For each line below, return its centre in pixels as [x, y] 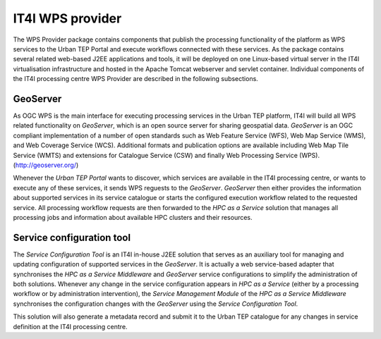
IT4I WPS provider [67, 18]
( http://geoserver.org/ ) [46, 165]
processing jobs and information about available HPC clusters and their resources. [133, 217]
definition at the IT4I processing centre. [70, 326]
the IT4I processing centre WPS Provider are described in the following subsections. [136, 79]
